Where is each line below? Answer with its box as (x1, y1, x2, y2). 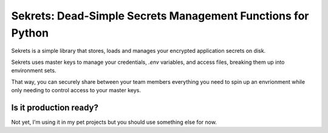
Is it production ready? (11, 102, 98, 112)
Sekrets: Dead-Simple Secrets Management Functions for (11, 9, 309, 22)
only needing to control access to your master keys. (11, 86, 141, 94)
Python (11, 26, 49, 39)
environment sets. (11, 67, 56, 74)
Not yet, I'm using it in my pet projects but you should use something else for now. (11, 118, 217, 126)
